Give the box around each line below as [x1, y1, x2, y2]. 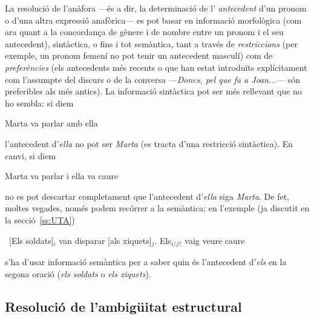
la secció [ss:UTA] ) [5, 213, 75, 226]
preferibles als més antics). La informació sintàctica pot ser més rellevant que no [5, 85, 302, 97]
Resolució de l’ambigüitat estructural [5, 297, 242, 315]
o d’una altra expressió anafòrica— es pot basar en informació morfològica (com [5, 13, 302, 26]
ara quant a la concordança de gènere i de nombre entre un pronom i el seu [5, 25, 284, 38]
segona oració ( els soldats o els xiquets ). [5, 267, 151, 280]
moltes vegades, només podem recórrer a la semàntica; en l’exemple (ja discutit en [5, 202, 310, 214]
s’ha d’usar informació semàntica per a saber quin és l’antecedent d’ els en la [5, 255, 287, 268]
